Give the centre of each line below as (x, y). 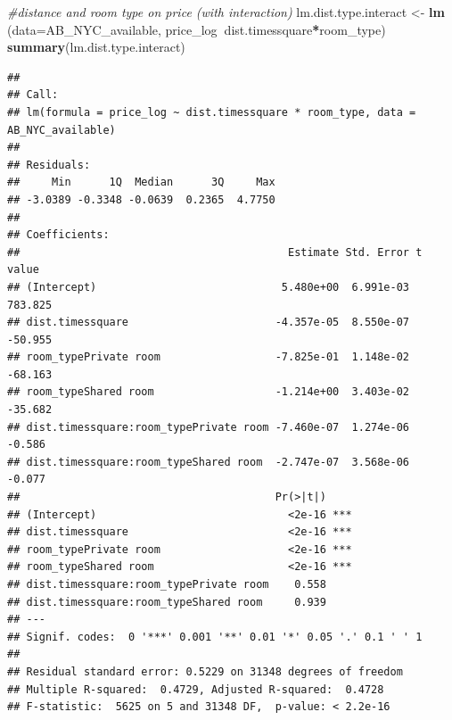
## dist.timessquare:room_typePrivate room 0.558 (167, 584)
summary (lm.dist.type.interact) (96, 47)
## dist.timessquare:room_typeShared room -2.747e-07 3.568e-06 (209, 462)
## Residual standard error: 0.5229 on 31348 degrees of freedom (205, 671)
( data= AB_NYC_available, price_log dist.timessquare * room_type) (197, 29)
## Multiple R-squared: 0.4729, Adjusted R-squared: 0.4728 (196, 689)
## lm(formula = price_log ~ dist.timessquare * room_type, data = (212, 112)
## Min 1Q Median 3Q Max (141, 182)
